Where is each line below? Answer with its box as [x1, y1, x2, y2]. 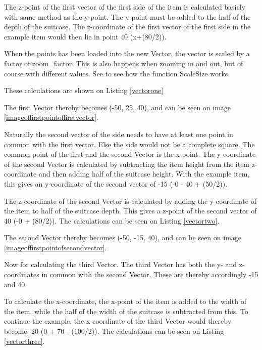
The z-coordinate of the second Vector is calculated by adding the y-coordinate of [4, 195, 256, 206]
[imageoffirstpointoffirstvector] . [4, 112, 98, 122]
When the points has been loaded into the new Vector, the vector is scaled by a [4, 48, 250, 59]
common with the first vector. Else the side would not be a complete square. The [4, 139, 255, 149]
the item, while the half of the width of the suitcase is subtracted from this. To [4, 305, 248, 316]
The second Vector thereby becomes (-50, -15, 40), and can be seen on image [4, 232, 242, 243]
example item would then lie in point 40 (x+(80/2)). [4, 31, 167, 41]
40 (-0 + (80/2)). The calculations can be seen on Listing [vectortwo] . [4, 215, 220, 226]
